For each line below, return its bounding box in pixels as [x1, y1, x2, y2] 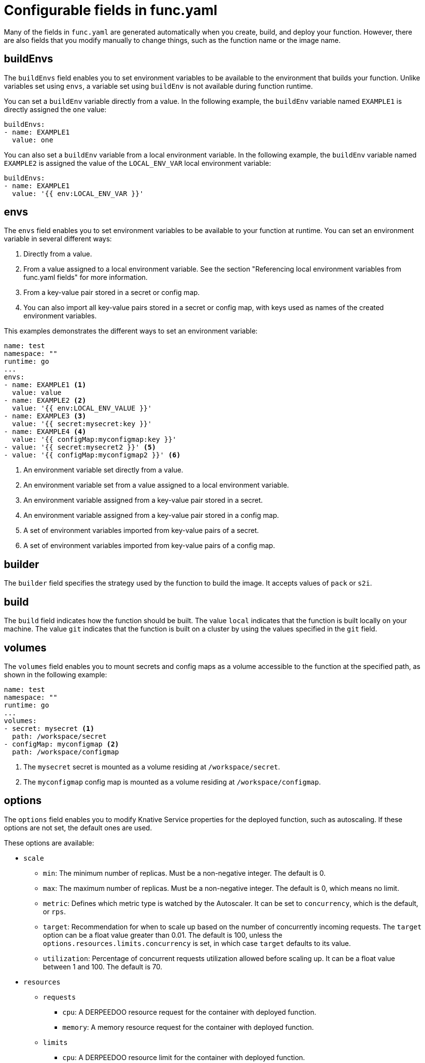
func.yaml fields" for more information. [23, 273, 148, 282]
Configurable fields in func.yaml [4, 2, 217, 19]
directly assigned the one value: [4, 105, 107, 114]
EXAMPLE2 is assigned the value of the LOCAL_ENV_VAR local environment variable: [4, 158, 271, 167]
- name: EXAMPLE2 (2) [4, 396, 86, 405]
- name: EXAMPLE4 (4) [4, 428, 86, 436]
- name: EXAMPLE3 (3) [4, 412, 86, 420]
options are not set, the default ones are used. [4, 823, 152, 832]
